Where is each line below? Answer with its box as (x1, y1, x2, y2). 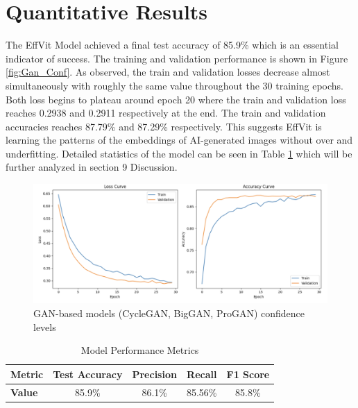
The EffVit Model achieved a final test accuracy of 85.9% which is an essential (6, 37, 339, 52)
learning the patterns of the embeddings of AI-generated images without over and (6, 133, 353, 147)
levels (33, 319, 56, 334)
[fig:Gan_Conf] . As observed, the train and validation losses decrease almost (6, 65, 330, 79)
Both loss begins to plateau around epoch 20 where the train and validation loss (6, 92, 346, 106)
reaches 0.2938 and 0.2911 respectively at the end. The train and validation (6, 105, 326, 120)
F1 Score (226, 366, 270, 381)
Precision (132, 366, 177, 381)
